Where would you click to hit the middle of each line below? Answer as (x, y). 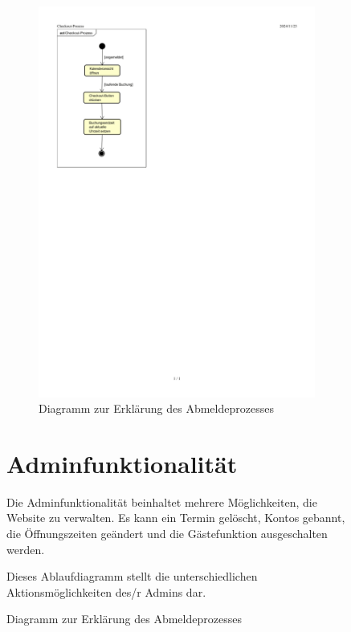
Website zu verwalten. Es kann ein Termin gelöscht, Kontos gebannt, (176, 518)
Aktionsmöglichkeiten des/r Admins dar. (106, 591)
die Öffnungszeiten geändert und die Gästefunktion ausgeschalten (167, 534)
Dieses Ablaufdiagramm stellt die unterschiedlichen (132, 576)
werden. (26, 549)
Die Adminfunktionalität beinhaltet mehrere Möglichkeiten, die (162, 502)
